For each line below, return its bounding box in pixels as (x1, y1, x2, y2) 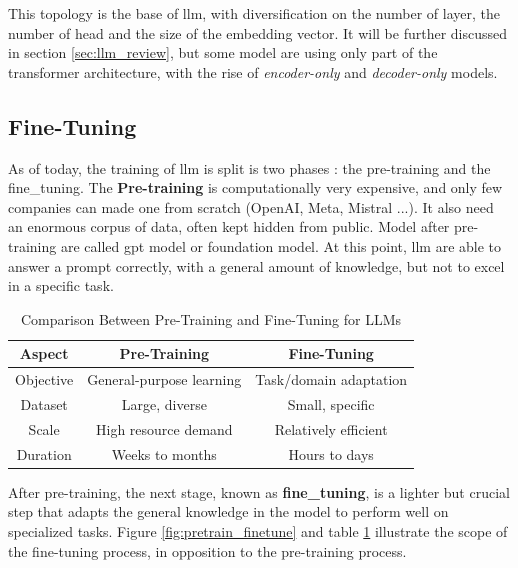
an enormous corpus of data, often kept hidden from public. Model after (8, 216, 450, 237)
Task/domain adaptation (255, 369, 408, 390)
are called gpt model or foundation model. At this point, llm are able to (60, 235, 502, 256)
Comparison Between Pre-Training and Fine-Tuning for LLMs (20, 308, 402, 329)
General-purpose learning (87, 369, 242, 390)
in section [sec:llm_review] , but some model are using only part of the (8, 42, 438, 63)
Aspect (19, 343, 69, 364)
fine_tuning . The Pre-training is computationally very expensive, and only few (8, 177, 503, 198)
